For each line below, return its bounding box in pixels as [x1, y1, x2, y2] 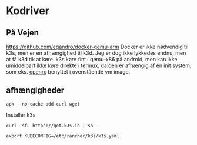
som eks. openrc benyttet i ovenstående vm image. [6, 68, 131, 75]
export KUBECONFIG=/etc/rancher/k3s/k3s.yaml [6, 133, 119, 139]
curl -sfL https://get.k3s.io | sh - [6, 123, 99, 128]
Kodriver [6, 4, 50, 18]
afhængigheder [6, 85, 65, 95]
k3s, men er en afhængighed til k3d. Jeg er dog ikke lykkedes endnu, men [6, 50, 186, 57]
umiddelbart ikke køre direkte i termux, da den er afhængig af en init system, [6, 62, 192, 69]
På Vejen [6, 28, 39, 38]
